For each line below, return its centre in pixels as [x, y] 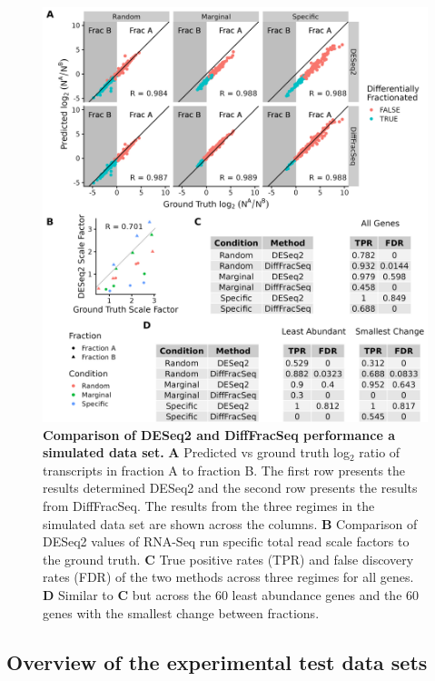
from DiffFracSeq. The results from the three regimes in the [209, 506]
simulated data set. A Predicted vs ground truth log [196, 452]
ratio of [380, 452]
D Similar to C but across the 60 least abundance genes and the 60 [231, 595]
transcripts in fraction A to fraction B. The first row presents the [224, 470]
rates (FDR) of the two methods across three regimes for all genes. [228, 577]
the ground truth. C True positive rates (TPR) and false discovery [228, 559]
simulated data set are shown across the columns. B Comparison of [230, 523]
